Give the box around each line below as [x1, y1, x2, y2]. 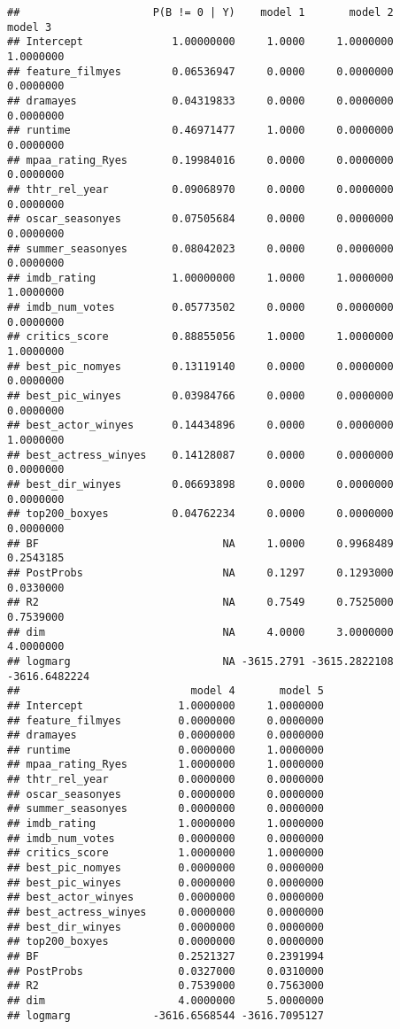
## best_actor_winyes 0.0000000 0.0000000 [7, 891, 324, 904]
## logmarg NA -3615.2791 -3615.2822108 [7, 654, 394, 668]
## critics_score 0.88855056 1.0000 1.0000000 [7, 330, 394, 344]
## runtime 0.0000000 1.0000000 [7, 743, 324, 756]
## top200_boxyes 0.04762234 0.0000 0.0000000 [7, 507, 394, 521]
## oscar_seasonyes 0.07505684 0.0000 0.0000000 [7, 213, 394, 226]
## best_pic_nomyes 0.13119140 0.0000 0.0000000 [7, 360, 394, 373]
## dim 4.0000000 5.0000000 [7, 994, 324, 1007]
